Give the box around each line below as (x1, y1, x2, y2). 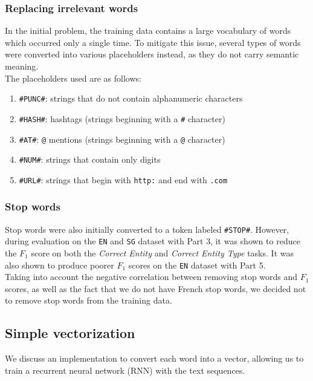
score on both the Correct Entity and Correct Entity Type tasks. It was (31, 247, 294, 259)
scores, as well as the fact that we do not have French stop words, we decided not (5, 282, 306, 295)
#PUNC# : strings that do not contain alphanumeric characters (19, 92, 243, 105)
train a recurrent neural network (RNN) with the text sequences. (5, 363, 245, 376)
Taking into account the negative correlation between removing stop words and (5, 270, 298, 283)
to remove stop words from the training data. (5, 294, 172, 307)
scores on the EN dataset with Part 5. (128, 258, 266, 271)
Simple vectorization (5, 324, 135, 342)
